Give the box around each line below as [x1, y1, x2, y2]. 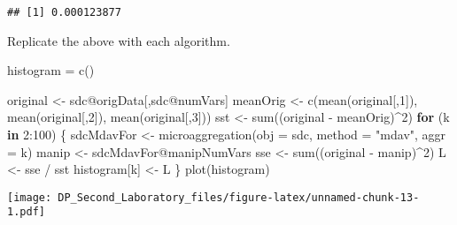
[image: [7, 191, 52, 204]
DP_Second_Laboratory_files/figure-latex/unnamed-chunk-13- [58, 191, 420, 204]
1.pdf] [7, 206, 45, 219]
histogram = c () [7, 61, 95, 79]
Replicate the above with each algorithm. [7, 31, 230, 49]
